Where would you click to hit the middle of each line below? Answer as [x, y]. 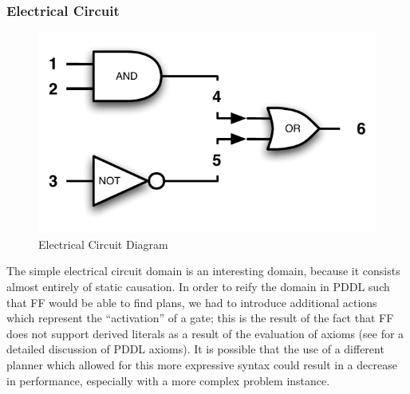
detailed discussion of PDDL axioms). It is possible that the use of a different [195, 349]
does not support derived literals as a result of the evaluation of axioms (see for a [205, 333]
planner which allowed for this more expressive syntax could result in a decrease [202, 365]
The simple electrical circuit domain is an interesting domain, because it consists [203, 271]
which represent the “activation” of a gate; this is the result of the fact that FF [200, 318]
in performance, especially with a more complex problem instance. [168, 380]
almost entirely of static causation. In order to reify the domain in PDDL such [198, 287]
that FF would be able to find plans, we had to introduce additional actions [192, 302]
